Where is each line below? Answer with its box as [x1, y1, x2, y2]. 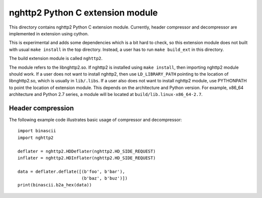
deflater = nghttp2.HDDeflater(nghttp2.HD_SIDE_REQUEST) [17, 148, 156, 154]
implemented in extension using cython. [9, 30, 89, 36]
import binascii [17, 128, 56, 134]
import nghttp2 [17, 135, 54, 140]
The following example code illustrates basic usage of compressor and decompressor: [9, 117, 182, 122]
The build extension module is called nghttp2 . [9, 56, 103, 61]
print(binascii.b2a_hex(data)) [17, 182, 92, 188]
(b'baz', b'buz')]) [81, 176, 128, 181]
